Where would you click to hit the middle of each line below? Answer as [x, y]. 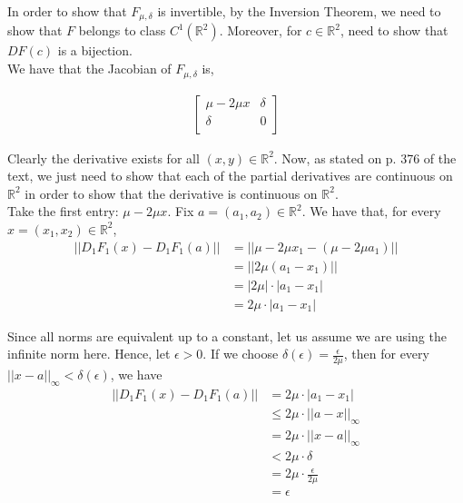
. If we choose [241, 354]
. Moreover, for [261, 30]
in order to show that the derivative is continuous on [171, 193]
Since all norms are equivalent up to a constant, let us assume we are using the [227, 335]
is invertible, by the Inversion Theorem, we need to [299, 11]
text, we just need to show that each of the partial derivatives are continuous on [230, 176]
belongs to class [122, 30]
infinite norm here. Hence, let [89, 354]
